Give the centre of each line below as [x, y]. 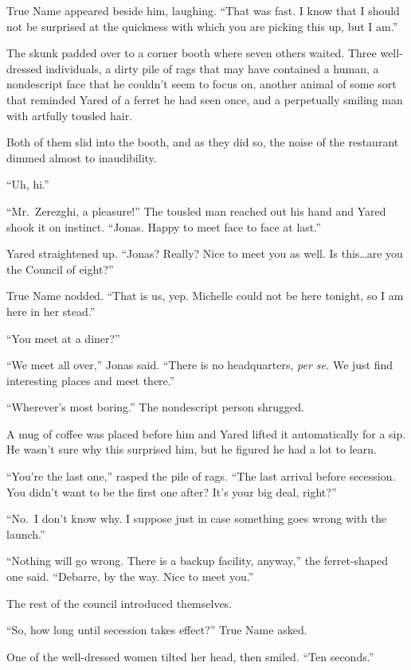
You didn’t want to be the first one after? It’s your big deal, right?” [172, 491]
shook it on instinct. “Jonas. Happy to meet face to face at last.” [164, 226]
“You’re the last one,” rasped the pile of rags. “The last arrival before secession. [201, 476]
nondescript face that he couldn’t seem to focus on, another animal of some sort [202, 84]
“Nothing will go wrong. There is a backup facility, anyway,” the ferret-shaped [198, 561]
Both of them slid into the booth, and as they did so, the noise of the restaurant [203, 142]
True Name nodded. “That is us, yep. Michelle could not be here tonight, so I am [205, 296]
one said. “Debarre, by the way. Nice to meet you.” [130, 577]
